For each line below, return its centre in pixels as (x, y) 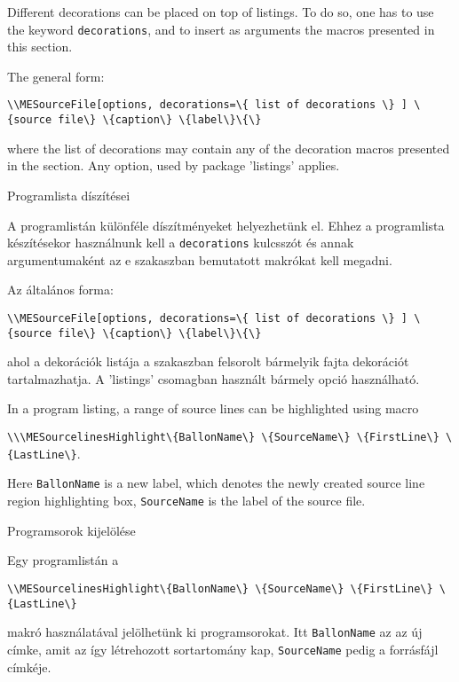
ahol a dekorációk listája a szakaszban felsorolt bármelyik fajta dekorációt (208, 361)
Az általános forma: (60, 290)
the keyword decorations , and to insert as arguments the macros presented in (221, 29)
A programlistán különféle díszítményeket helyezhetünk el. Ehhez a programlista (226, 225)
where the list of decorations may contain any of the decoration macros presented (229, 148)
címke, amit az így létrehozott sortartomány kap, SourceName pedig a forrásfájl (223, 649)
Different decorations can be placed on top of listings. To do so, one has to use (221, 12)
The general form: (56, 76)
